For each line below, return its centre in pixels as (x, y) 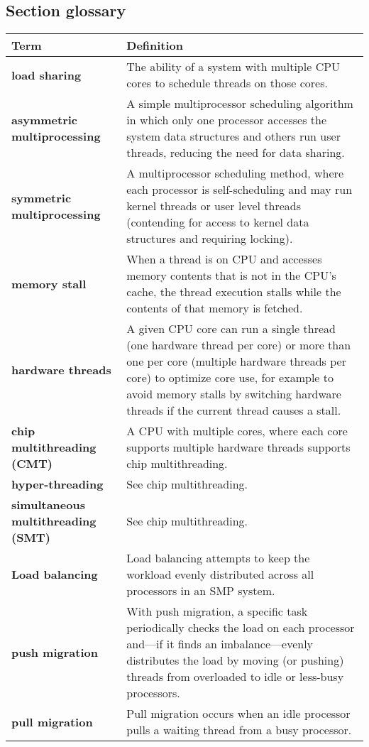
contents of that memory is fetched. (215, 308)
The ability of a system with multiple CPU (233, 67)
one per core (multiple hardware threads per (236, 361)
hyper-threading (57, 484)
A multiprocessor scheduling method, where (235, 173)
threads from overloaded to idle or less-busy (235, 677)
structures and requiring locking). (210, 239)
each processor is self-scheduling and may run (239, 190)
